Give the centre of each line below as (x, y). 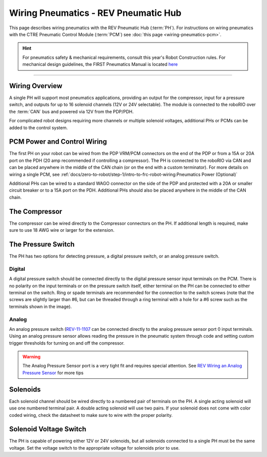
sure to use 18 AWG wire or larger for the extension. (62, 230)
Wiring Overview (36, 86)
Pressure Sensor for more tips (53, 373)
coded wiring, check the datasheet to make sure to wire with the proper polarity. (91, 415)
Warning (31, 357)
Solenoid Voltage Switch (48, 429)
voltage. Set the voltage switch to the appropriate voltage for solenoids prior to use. (94, 448)
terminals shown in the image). (40, 306)
